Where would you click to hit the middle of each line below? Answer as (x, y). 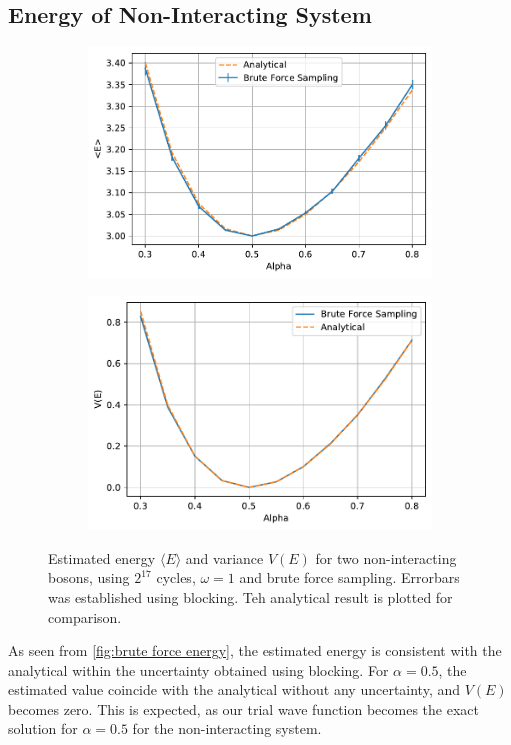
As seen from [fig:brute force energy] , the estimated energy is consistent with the (255, 650)
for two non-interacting (386, 557)
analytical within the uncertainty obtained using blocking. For (198, 669)
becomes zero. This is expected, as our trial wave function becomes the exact (243, 708)
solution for (43, 728)
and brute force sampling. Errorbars (349, 577)
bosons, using (89, 577)
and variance (224, 557)
